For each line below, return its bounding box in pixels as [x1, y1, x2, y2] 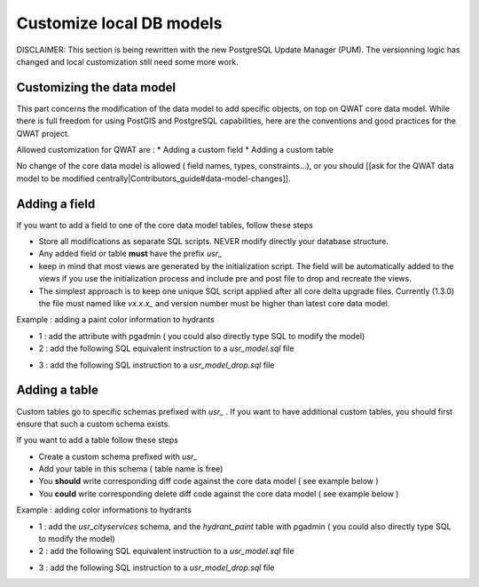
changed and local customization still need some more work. [16, 56, 239, 67]
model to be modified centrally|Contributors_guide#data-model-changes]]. [16, 173, 291, 184]
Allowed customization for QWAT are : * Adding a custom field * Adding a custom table [16, 145, 334, 155]
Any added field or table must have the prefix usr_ [38, 249, 223, 259]
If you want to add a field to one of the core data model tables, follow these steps [16, 219, 314, 230]
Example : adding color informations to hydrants [16, 504, 192, 515]
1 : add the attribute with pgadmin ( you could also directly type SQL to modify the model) [38, 330, 365, 341]
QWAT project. [16, 128, 70, 139]
